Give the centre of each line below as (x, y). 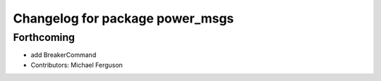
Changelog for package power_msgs (123, 18)
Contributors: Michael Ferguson (77, 65)
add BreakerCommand (64, 55)
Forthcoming (44, 37)
